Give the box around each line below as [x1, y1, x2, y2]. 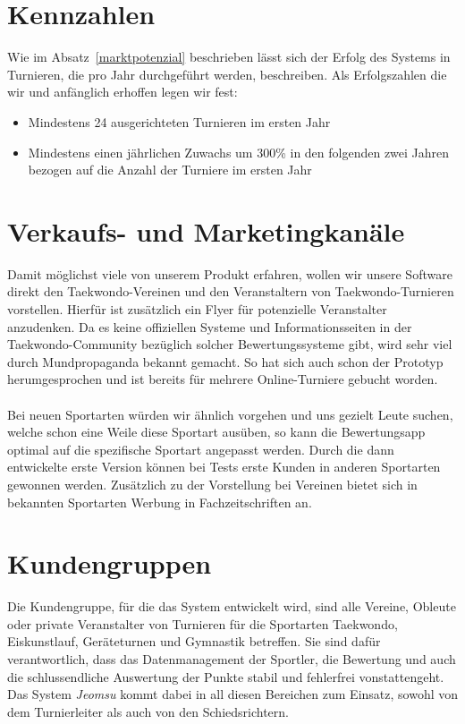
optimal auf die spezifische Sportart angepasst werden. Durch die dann [7, 439, 394, 458]
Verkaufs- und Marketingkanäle [7, 212, 405, 249]
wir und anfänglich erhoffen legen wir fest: [7, 82, 238, 101]
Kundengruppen [7, 545, 212, 582]
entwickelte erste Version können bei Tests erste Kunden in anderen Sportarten [7, 457, 441, 476]
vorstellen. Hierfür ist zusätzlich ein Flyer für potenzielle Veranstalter [7, 300, 387, 318]
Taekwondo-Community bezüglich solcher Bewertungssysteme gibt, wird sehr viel [7, 335, 452, 353]
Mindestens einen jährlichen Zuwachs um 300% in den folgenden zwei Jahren [28, 142, 450, 161]
